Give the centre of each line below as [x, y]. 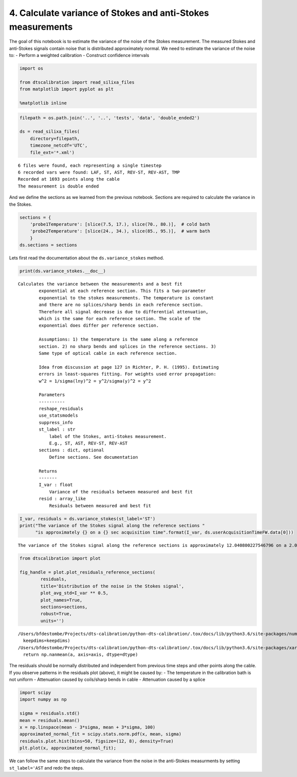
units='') [52, 621]
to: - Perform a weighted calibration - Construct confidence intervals [79, 55]
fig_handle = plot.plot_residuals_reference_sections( [87, 572]
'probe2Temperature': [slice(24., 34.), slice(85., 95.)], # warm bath [120, 231]
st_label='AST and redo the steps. [47, 768]
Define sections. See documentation [94, 457]
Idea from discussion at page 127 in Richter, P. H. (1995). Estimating [129, 367]
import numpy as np [43, 700]
